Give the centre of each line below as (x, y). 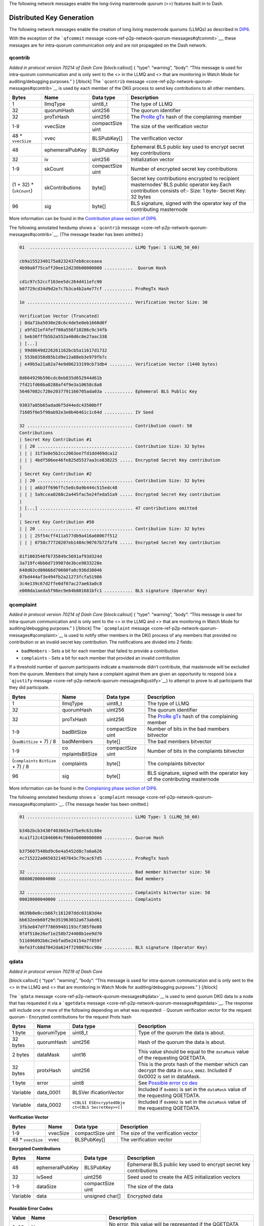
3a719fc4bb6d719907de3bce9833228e (61, 563)
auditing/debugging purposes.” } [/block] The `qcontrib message (77, 81)
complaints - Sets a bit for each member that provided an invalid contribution (101, 658)
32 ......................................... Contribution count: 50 (106, 426)
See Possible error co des (168, 1083)
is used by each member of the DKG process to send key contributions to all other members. (152, 88)
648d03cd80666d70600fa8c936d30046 (61, 570)
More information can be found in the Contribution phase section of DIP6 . (83, 219)
